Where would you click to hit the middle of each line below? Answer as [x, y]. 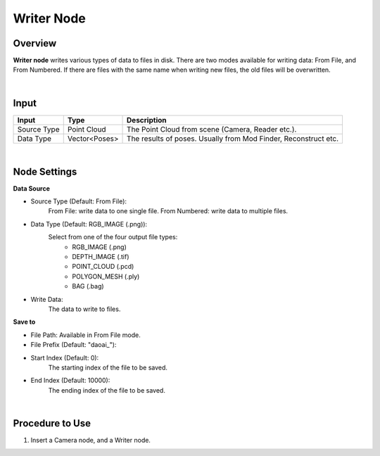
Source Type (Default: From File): [78, 201]
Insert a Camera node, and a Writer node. [91, 440]
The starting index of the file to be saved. [108, 367]
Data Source [32, 188]
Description [147, 120]
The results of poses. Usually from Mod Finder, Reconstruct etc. [233, 139]
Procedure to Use [52, 423]
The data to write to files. [84, 309]
